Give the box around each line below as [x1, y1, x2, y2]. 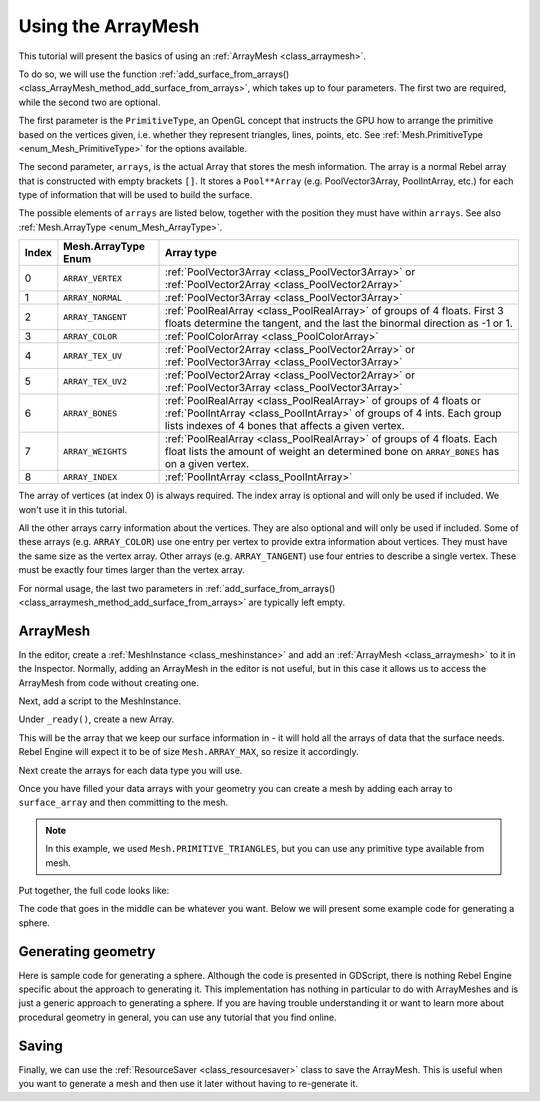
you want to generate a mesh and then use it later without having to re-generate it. [18, 1078, 359, 1090]
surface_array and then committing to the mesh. [18, 796, 229, 809]
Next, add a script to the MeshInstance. [18, 695, 182, 707]
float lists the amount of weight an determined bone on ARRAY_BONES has [164, 445, 500, 459]
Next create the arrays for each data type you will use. [18, 764, 243, 776]
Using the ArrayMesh [18, 15, 200, 37]
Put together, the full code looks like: [18, 884, 170, 896]
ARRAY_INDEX [63, 471, 118, 482]
